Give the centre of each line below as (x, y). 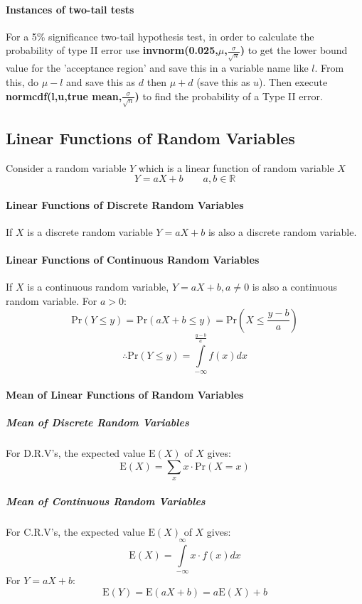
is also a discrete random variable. (282, 232)
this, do (22, 81)
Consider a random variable (66, 167)
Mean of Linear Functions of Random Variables (125, 394)
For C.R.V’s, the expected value (75, 531)
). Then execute (293, 81)
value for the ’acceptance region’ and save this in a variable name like (157, 68)
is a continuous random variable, (98, 287)
